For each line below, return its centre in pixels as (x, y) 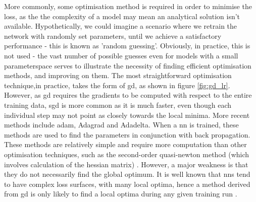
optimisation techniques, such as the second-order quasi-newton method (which (127, 154)
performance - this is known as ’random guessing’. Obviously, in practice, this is (127, 46)
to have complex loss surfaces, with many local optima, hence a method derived (127, 184)
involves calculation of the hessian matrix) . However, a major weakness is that (126, 164)
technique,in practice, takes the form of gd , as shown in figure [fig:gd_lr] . (117, 85)
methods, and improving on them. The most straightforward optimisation (118, 75)
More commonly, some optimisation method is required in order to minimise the (128, 6)
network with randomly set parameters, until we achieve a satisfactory (113, 36)
